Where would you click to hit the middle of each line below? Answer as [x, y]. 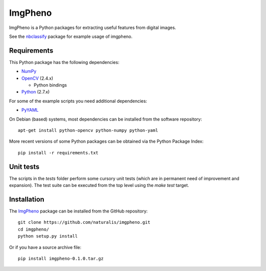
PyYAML [30, 110]
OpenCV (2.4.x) [37, 78]
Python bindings [50, 85]
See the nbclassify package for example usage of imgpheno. [71, 36]
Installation [27, 199]
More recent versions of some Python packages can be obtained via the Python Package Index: [106, 141]
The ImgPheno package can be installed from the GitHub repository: [78, 211]
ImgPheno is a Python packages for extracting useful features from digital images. [93, 28]
